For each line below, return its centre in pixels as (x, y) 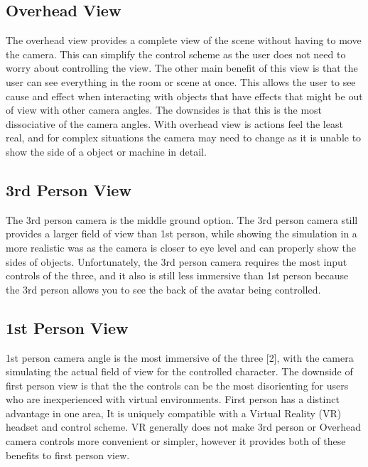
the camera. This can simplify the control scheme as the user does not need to (176, 54)
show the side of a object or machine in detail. (106, 151)
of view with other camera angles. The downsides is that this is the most (164, 110)
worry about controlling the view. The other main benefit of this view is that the (182, 68)
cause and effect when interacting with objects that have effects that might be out (184, 96)
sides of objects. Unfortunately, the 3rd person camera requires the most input (177, 261)
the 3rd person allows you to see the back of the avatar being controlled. (163, 289)
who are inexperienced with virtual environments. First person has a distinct (173, 399)
